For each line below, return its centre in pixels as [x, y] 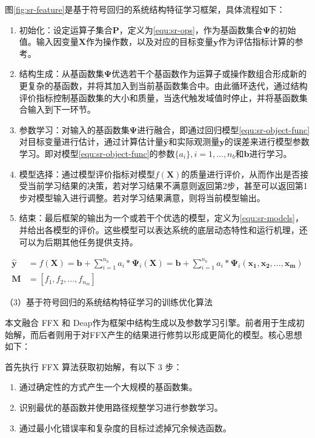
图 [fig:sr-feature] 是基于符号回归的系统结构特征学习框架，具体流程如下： [145, 9]
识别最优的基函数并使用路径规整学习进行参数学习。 [121, 407]
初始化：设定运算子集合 [66, 29]
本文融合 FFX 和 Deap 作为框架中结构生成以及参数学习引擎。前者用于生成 [151, 323]
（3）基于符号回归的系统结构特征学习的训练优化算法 [109, 302]
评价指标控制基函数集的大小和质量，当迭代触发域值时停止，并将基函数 [159, 97]
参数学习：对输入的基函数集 [74, 129]
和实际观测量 [194, 141]
